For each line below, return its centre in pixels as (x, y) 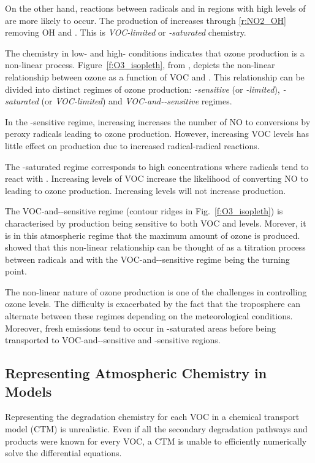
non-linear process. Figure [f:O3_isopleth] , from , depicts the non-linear (140, 65)
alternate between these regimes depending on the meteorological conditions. (149, 316)
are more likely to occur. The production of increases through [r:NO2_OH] (146, 20)
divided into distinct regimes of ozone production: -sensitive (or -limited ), (142, 89)
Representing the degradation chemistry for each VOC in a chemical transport (152, 417)
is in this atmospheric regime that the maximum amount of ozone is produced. (153, 235)
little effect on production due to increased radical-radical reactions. (132, 145)
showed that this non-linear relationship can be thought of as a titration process (155, 247)
